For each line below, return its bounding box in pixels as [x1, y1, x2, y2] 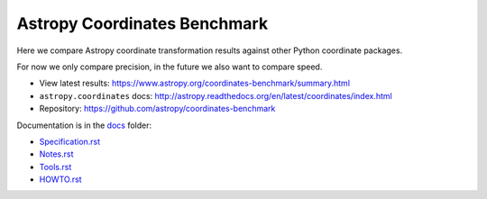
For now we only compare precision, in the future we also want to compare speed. [16, 61, 323, 72]
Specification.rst [39, 136, 101, 147]
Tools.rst [39, 161, 72, 172]
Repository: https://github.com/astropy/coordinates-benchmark [39, 104, 276, 114]
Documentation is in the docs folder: [16, 120, 152, 131]
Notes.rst [39, 149, 74, 159]
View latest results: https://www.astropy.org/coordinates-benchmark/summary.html [39, 77, 351, 89]
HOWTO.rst [39, 174, 82, 185]
